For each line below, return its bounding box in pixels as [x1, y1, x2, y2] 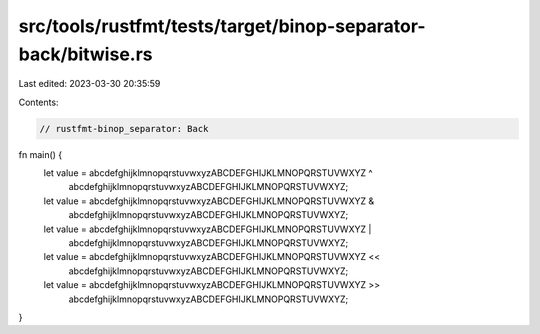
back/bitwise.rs [18, 43, 154, 65]
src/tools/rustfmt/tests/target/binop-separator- [18, 15, 426, 37]
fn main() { [18, 148, 63, 160]
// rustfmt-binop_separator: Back [39, 123, 209, 134]
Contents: [18, 96, 59, 108]
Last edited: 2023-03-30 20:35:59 [18, 78, 161, 90]
